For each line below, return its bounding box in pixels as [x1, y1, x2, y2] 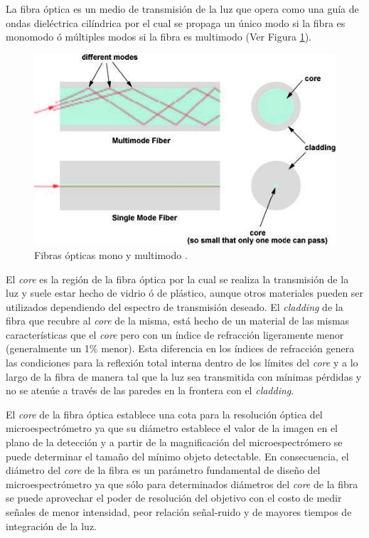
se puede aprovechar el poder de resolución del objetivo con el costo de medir [6, 490, 342, 505]
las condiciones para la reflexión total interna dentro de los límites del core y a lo [6, 355, 358, 370]
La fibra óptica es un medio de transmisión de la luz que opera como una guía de [6, 1, 359, 16]
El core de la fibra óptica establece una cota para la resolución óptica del [6, 406, 323, 421]
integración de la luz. [6, 518, 97, 533]
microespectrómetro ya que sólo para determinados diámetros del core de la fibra [6, 476, 358, 491]
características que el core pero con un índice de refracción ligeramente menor [6, 327, 344, 342]
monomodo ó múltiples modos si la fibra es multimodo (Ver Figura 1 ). [6, 29, 311, 44]
